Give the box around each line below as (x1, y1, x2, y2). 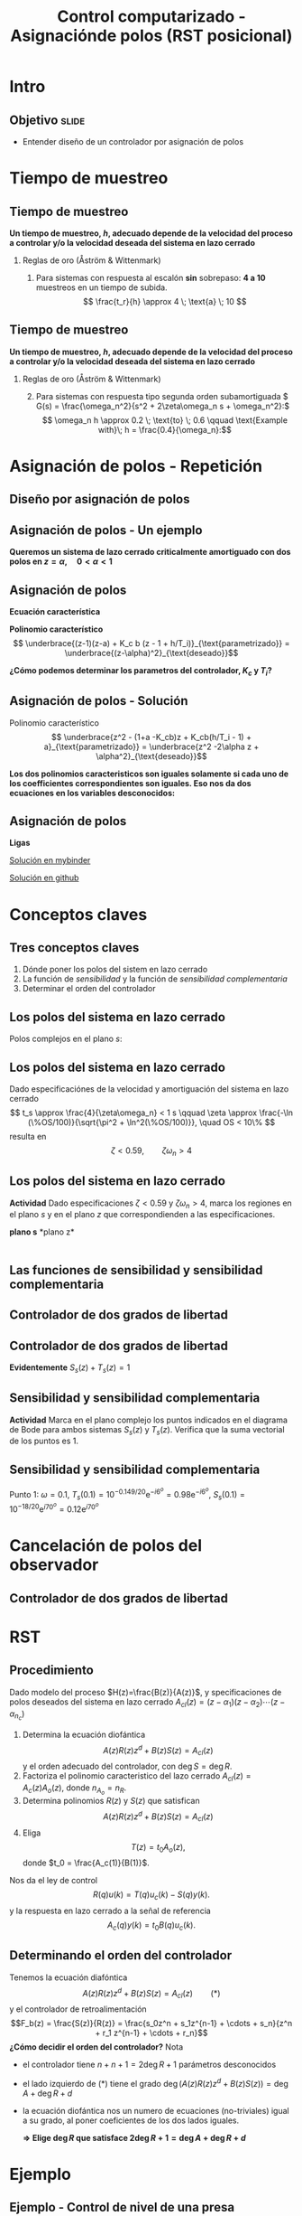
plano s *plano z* (9, 1226, 75, 1237)
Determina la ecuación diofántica (22, 1729, 146, 1740)
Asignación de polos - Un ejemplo (9, 522, 203, 538)
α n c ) (9, 1708, 25, 1723)
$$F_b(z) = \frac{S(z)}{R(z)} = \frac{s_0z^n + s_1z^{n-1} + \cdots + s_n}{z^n (10, 2018, 293, 2029)
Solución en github (9, 872, 79, 883)
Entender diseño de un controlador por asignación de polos (22, 136, 244, 146)
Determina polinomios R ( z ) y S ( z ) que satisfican (22, 1796, 200, 1807)
